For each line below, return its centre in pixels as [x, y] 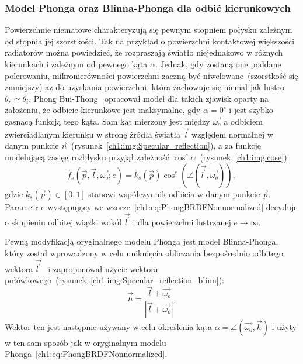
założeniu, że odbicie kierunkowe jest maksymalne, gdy [103, 110]
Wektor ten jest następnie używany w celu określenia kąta [108, 326]
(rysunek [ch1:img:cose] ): [245, 157]
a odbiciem [243, 121]
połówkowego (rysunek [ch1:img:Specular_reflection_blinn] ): [114, 279]
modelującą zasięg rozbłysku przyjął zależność [87, 157]
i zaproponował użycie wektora [103, 268]
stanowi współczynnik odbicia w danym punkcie [174, 193]
